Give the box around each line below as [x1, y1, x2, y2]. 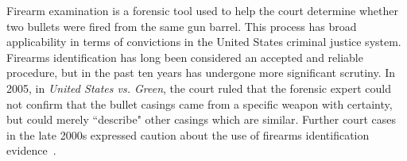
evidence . [6, 142, 56, 159]
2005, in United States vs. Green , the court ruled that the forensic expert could [6, 79, 391, 96]
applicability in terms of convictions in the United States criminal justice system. [6, 33, 401, 50]
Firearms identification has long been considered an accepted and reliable [6, 48, 363, 65]
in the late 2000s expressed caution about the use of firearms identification [6, 126, 370, 143]
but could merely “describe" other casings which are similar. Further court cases [6, 111, 396, 128]
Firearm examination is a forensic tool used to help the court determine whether [6, 2, 398, 18]
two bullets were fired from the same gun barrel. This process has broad [6, 17, 357, 34]
